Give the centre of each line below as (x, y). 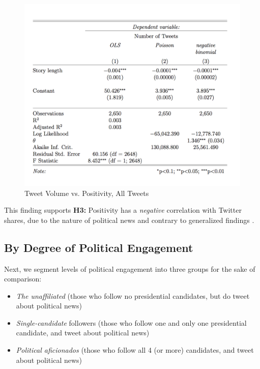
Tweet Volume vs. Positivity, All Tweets (87, 193)
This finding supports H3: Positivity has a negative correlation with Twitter (123, 210)
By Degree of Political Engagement (99, 247)
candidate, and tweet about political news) (83, 333)
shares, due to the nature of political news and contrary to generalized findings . (129, 220)
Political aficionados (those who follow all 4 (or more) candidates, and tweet (135, 350)
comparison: (23, 279)
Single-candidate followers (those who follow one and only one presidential (131, 322)
